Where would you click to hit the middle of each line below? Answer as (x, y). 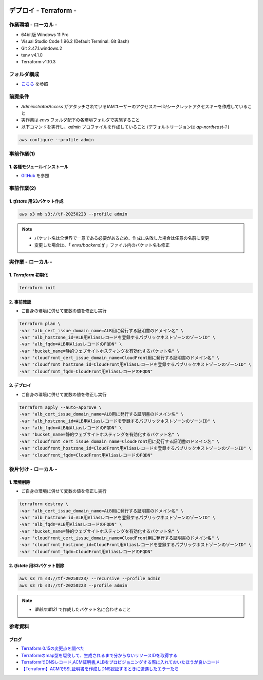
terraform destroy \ (44, 504)
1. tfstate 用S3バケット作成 (36, 201)
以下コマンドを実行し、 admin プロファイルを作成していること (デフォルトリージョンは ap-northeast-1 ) (125, 127)
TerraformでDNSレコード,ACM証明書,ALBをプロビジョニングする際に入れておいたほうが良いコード (121, 662)
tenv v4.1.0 (32, 55)
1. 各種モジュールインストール (39, 167)
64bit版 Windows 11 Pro (45, 35)
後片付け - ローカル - (33, 469)
